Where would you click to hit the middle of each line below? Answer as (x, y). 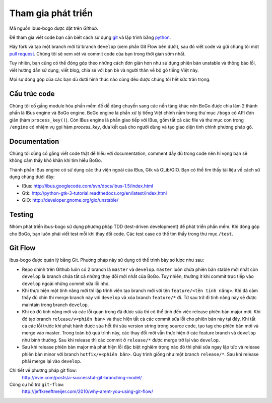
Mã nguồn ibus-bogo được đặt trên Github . (54, 28)
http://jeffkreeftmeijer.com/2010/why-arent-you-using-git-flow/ (88, 391)
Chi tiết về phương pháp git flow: (43, 370)
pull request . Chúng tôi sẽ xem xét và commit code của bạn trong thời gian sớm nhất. (97, 53)
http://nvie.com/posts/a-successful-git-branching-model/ (82, 377)
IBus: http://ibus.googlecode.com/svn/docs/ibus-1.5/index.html (87, 186)
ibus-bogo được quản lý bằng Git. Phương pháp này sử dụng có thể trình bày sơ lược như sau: (107, 260)
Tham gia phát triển (51, 13)
